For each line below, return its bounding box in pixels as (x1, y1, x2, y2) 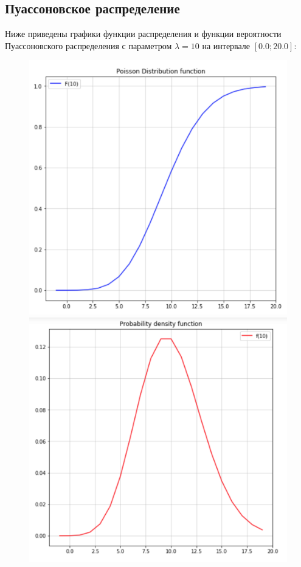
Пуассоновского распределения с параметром (5, 39, 172, 52)
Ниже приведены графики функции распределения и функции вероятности (5, 27, 282, 40)
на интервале (202, 39, 251, 52)
